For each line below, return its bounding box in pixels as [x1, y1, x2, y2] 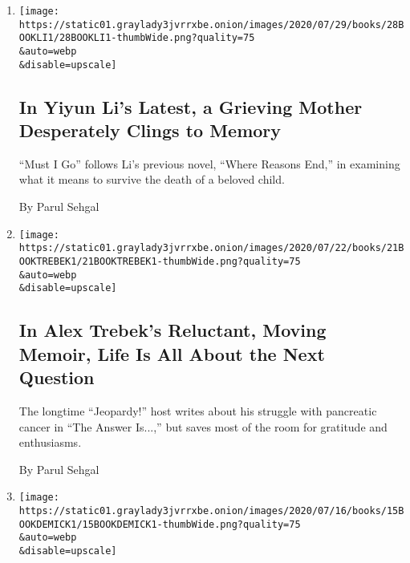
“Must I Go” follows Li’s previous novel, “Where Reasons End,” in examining [18, 155, 400, 172]
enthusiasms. [18, 434, 82, 451]
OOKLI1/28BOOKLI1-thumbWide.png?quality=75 [18, 32, 255, 44]
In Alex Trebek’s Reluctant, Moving [18, 318, 327, 342]
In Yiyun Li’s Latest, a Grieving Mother [18, 94, 363, 119]
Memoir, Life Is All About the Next [18, 341, 325, 366]
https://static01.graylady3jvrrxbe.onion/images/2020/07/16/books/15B [18, 504, 404, 516]
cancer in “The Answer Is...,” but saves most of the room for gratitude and [18, 418, 388, 435]
